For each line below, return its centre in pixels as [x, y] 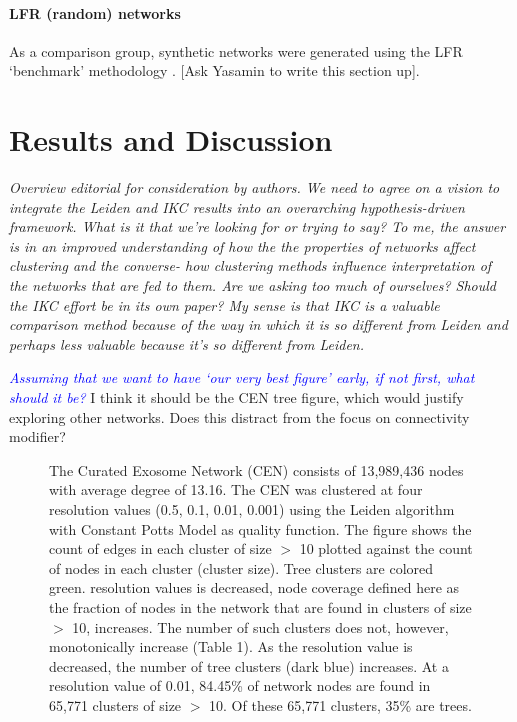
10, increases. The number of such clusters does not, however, [260, 626]
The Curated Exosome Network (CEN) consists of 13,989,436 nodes [256, 469]
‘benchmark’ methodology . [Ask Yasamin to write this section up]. [214, 70]
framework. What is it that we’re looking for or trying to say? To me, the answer [257, 226]
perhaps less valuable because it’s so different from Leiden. [187, 343]
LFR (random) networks [95, 12]
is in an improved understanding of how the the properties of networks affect [242, 245]
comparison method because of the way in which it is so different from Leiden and [258, 324]
